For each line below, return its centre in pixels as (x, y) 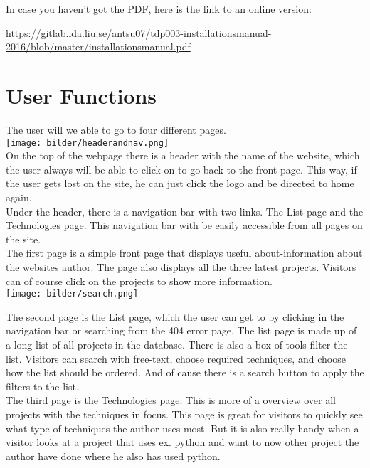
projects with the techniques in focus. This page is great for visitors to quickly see (184, 414)
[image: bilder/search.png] (72, 294)
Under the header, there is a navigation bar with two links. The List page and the (185, 211)
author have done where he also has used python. (113, 456)
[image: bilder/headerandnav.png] (88, 143)
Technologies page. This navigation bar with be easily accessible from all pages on (184, 225)
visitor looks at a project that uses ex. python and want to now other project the (183, 442)
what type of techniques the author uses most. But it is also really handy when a (183, 428)
